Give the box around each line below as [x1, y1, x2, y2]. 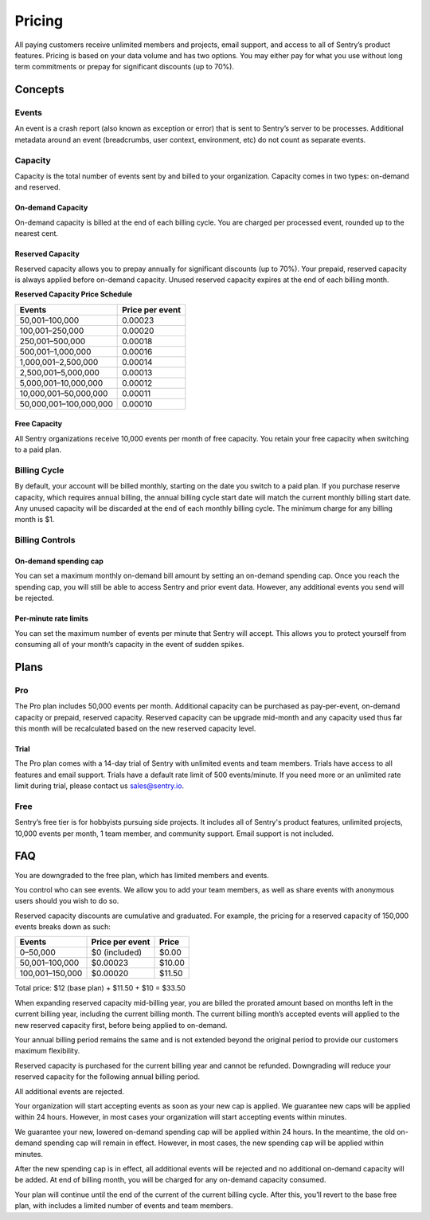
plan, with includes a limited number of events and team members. [14, 1201, 233, 1210]
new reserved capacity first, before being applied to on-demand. [14, 1020, 228, 1030]
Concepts [14, 83, 64, 96]
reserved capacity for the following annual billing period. [14, 1072, 201, 1081]
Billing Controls [14, 535, 76, 546]
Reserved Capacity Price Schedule [14, 289, 133, 299]
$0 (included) [91, 947, 143, 958]
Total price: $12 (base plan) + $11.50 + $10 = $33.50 [14, 983, 186, 993]
